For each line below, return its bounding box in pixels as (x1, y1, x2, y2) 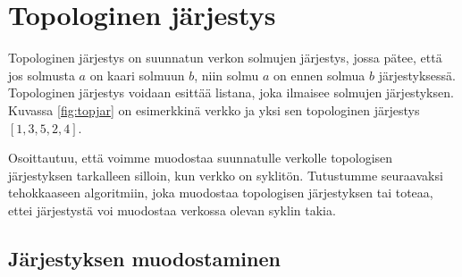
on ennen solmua (273, 65, 365, 84)
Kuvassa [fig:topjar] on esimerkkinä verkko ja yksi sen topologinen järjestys (8, 100, 420, 119)
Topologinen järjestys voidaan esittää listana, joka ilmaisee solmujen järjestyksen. (8, 83, 454, 102)
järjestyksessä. (378, 65, 456, 84)
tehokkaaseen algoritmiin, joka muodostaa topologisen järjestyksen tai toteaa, (8, 183, 433, 202)
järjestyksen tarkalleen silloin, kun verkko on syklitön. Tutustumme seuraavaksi (8, 165, 443, 184)
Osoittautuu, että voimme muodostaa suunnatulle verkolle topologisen (8, 148, 393, 167)
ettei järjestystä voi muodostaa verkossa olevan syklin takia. (8, 200, 336, 219)
